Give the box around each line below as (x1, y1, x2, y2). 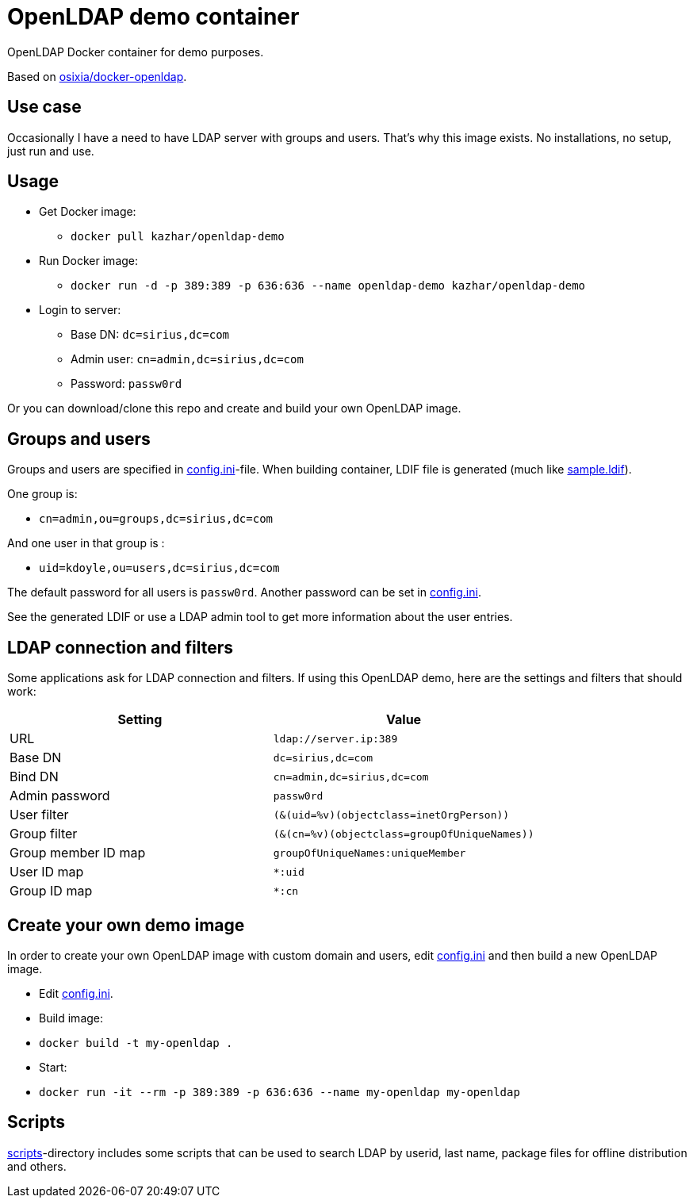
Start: (39, 1060, 67, 1074)
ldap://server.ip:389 (273, 732, 398, 745)
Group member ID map (10, 845, 146, 861)
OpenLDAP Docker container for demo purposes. (7, 44, 264, 59)
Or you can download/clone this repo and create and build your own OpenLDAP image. (7, 401, 461, 416)
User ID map (10, 864, 84, 880)
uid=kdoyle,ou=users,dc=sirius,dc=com (39, 562, 280, 575)
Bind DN (10, 769, 59, 785)
